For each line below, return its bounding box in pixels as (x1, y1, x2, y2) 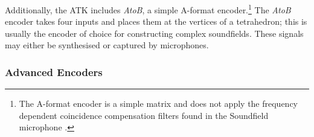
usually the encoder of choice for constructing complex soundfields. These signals (5, 27, 304, 39)
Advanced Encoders (5, 64, 103, 79)
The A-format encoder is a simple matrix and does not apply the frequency (19, 97, 298, 110)
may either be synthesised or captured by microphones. (5, 39, 209, 51)
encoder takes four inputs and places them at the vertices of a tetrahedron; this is (5, 15, 307, 28)
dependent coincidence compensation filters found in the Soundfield (19, 109, 269, 121)
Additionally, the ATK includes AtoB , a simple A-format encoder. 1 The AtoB (5, 2, 291, 16)
